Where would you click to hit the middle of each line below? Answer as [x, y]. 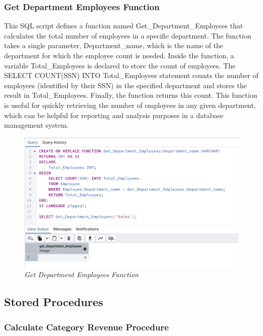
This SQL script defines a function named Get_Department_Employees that [124, 26]
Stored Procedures [54, 302]
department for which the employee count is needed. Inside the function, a [119, 55]
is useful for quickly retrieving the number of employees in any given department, [130, 105]
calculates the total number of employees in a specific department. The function [128, 35]
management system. [36, 125]
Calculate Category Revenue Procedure [86, 327]
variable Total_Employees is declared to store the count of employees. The [120, 65]
